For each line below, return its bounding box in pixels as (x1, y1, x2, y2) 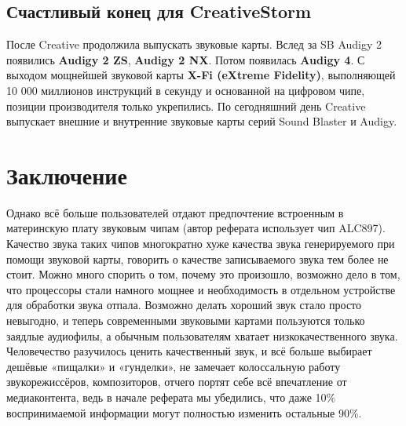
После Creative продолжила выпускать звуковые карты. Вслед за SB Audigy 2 (6, 36, 382, 53)
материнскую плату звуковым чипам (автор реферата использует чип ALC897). (6, 220, 386, 236)
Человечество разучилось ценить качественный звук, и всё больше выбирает (6, 343, 372, 359)
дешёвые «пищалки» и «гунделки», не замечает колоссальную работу (6, 358, 341, 374)
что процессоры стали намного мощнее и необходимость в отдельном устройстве (6, 281, 396, 297)
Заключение (6, 158, 127, 191)
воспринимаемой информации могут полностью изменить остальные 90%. (6, 404, 362, 421)
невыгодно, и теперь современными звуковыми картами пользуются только (6, 312, 365, 329)
